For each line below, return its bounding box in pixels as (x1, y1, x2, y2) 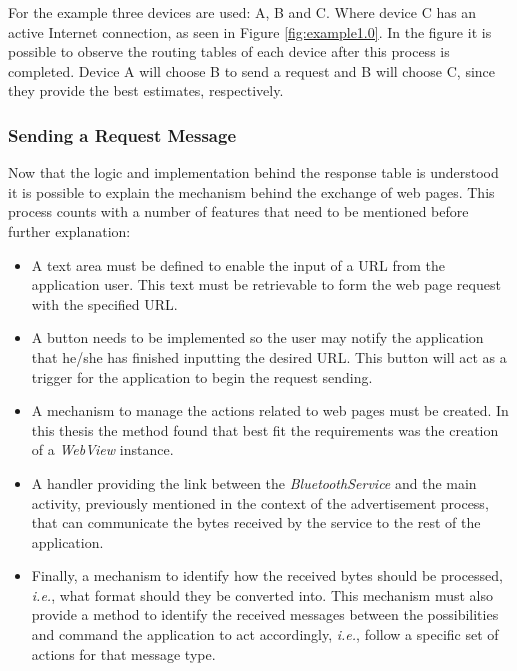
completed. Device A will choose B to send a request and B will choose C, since (8, 60, 496, 81)
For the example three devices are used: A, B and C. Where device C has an (8, 2, 477, 22)
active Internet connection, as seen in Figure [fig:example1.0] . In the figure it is (8, 21, 492, 42)
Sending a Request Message (8, 122, 237, 147)
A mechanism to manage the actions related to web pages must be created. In (31, 400, 509, 421)
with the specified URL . (31, 293, 178, 314)
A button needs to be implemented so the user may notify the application (31, 327, 484, 348)
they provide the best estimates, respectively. (8, 80, 284, 101)
